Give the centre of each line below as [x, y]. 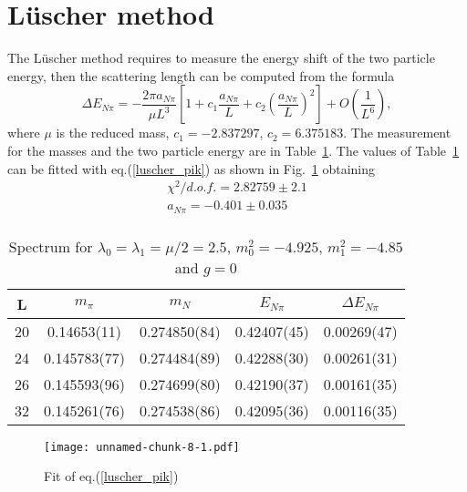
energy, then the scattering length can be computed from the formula [201, 75]
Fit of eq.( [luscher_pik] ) [111, 476]
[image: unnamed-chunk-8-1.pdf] [142, 447]
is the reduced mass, [113, 133]
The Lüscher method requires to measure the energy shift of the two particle [221, 58]
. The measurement [397, 133]
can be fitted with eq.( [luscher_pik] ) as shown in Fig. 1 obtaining [192, 168]
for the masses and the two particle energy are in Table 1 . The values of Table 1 [233, 150]
